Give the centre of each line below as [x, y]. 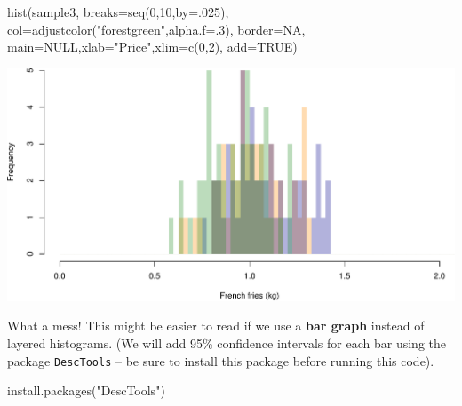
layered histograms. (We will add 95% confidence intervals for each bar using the [227, 343]
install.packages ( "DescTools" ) [86, 390]
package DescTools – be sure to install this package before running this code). [221, 360]
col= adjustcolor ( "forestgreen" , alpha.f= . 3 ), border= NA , [156, 29]
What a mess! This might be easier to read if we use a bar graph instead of [216, 326]
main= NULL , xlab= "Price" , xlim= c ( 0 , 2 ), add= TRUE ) [152, 47]
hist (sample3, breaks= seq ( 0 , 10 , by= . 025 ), [118, 12]
